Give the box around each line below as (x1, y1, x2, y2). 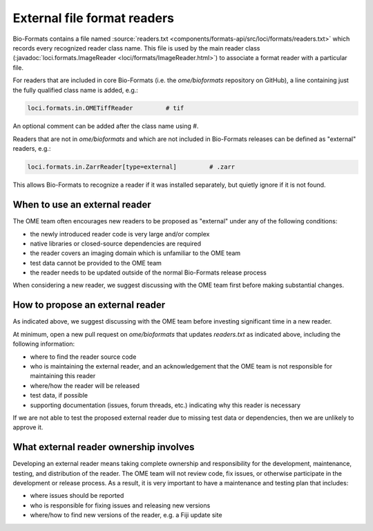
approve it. (12, 423, 44, 431)
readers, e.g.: (12, 145, 51, 153)
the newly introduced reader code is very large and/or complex (30, 230, 210, 238)
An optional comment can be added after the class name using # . (12, 122, 199, 131)
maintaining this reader (30, 372, 96, 380)
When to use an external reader (12, 199, 151, 211)
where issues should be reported (30, 492, 124, 500)
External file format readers (12, 10, 175, 26)
